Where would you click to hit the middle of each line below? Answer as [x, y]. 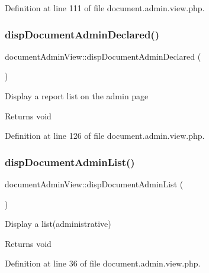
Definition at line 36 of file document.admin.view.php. [103, 263]
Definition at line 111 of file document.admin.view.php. [105, 8]
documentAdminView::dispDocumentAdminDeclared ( [103, 56]
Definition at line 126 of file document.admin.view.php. [105, 136]
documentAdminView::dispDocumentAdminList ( [94, 184]
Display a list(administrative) [58, 224]
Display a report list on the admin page [77, 96]
